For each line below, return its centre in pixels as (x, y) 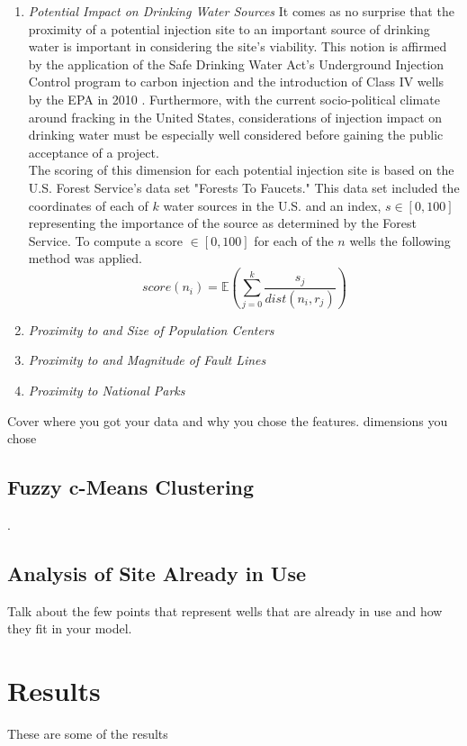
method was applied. (85, 258)
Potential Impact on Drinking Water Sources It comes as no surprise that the (241, 11)
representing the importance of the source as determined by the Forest (223, 223)
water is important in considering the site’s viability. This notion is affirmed (238, 46)
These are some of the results (88, 734)
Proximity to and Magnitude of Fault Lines (147, 360)
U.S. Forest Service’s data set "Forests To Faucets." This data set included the (244, 187)
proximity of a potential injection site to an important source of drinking (229, 28)
